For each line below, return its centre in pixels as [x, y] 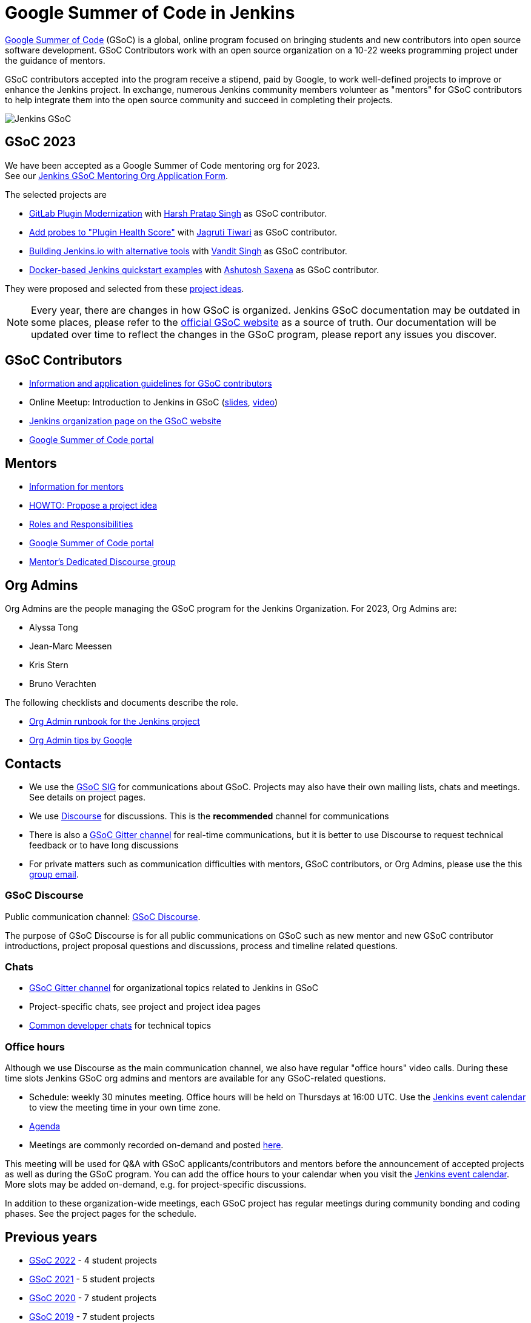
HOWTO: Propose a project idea [93, 506]
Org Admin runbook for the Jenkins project [115, 722]
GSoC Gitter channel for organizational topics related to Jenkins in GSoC [174, 988]
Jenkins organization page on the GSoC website [125, 421]
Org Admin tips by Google [81, 740]
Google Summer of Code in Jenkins [150, 13]
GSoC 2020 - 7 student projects [93, 1298]
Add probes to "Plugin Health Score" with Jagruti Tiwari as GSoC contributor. [183, 232]
